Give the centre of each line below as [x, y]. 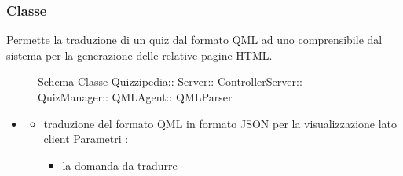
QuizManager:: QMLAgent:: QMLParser [135, 97]
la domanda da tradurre [120, 165]
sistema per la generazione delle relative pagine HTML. [139, 55]
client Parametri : [86, 139]
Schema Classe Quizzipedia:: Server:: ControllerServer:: [170, 81]
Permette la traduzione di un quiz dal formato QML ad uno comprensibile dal [194, 40]
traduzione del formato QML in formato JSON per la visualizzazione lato [220, 123]
